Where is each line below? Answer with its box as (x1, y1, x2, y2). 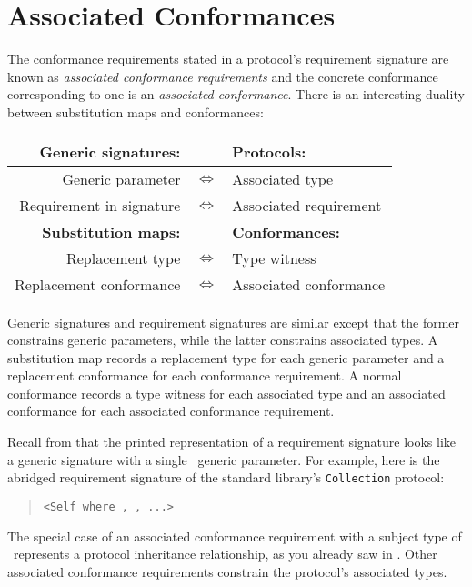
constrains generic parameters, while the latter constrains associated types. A (7, 330, 438, 349)
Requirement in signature (19, 194, 181, 216)
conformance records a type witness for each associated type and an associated (7, 383, 446, 402)
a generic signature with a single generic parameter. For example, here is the (7, 450, 440, 469)
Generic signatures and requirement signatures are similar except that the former (7, 312, 460, 331)
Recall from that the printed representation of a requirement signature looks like (7, 432, 457, 451)
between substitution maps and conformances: (7, 102, 264, 121)
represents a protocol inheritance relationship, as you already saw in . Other (13, 544, 437, 563)
